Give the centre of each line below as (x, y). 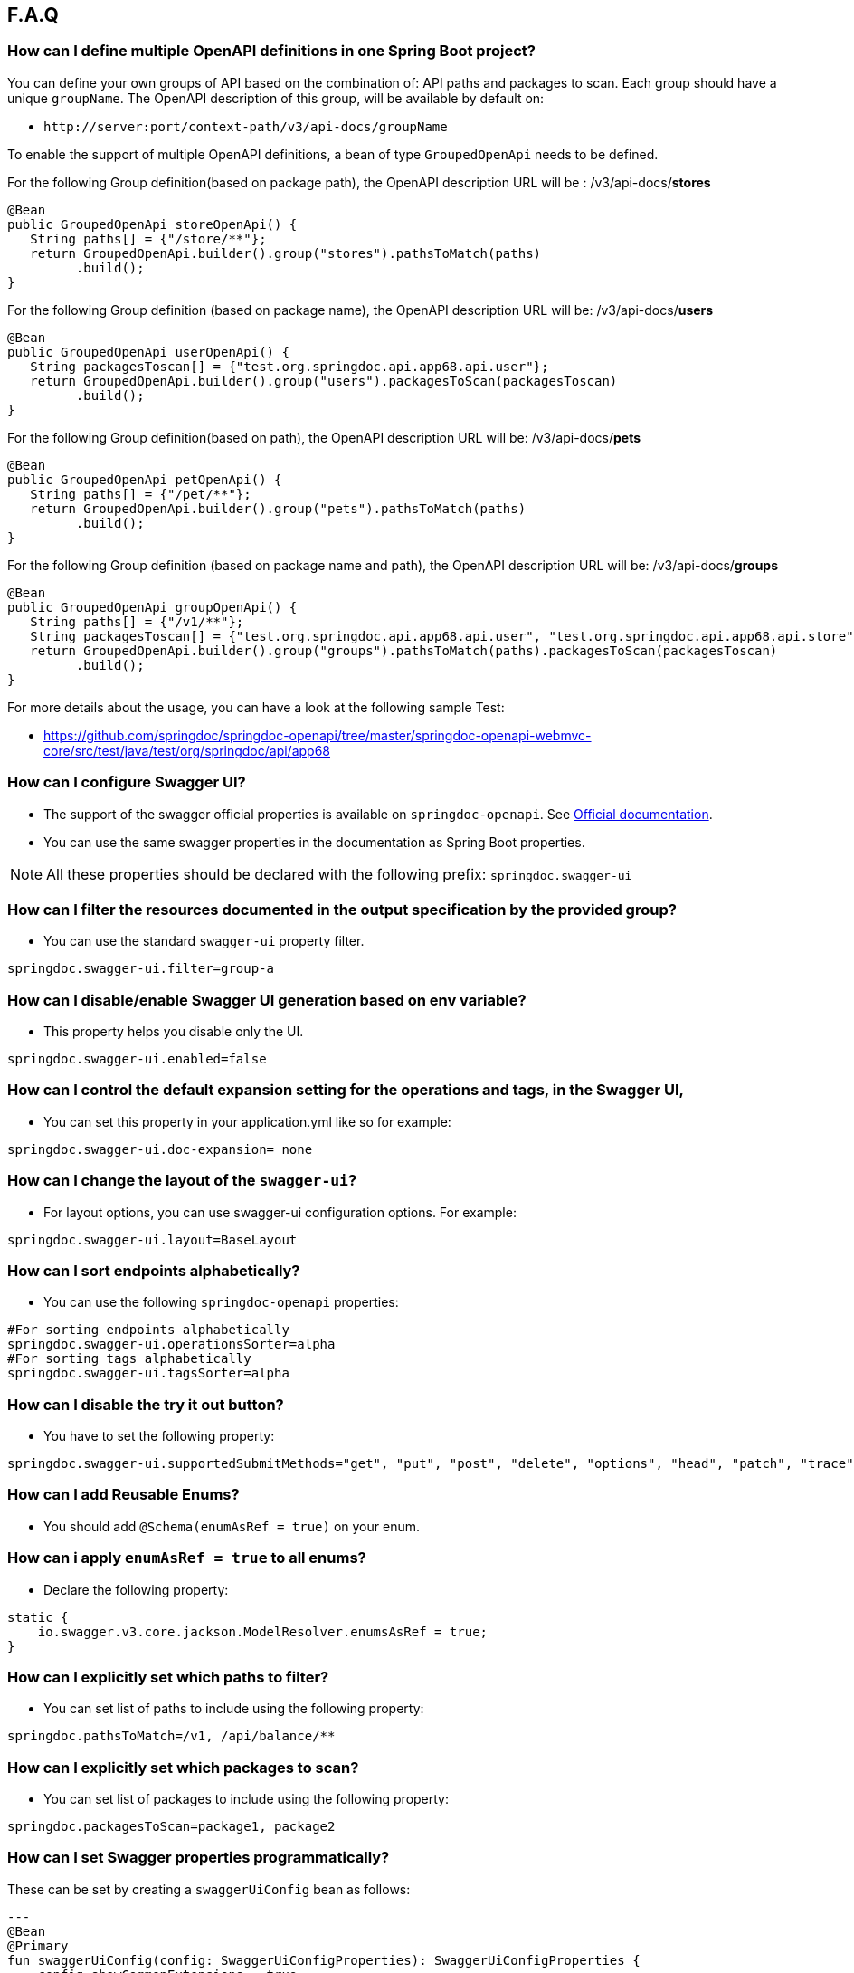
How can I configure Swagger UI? (127, 782)
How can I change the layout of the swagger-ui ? (182, 1181)
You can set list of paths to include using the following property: (234, 1709)
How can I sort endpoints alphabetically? (154, 1270)
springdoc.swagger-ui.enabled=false (137, 1059)
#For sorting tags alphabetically (129, 1359)
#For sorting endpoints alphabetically (148, 1330)
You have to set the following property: (159, 1436)
